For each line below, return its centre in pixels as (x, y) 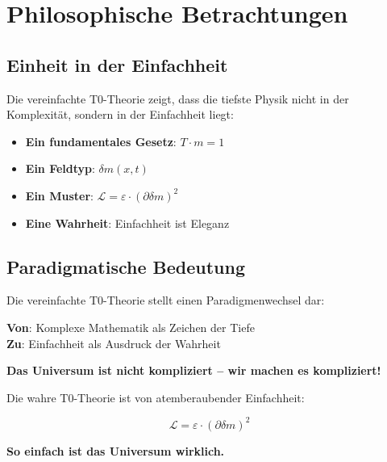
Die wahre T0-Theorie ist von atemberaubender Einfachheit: (156, 397)
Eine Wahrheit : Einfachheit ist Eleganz (127, 223)
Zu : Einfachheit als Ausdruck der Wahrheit (114, 343)
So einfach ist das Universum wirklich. (116, 450)
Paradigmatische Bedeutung (126, 266)
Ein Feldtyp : (60, 168)
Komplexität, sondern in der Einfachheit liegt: (120, 114)
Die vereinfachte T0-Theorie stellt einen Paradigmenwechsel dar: (166, 300)
